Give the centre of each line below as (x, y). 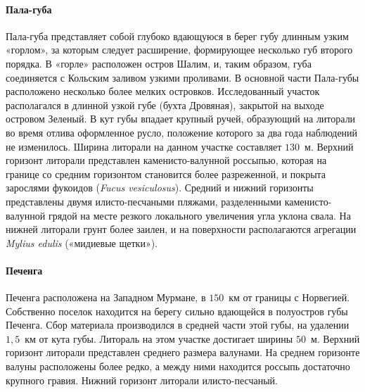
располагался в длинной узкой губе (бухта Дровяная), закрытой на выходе (165, 105)
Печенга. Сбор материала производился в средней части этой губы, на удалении (178, 325)
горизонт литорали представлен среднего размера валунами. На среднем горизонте (183, 352)
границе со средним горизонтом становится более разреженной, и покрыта (166, 173)
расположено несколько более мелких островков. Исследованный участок (163, 91)
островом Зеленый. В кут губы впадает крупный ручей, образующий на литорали (181, 119)
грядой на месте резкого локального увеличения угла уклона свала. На (199, 215)
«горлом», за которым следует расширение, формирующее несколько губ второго (179, 50)
